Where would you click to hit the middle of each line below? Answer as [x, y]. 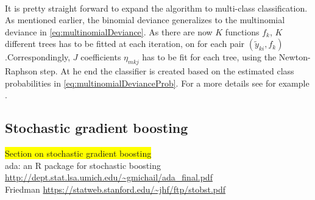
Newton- [295, 57]
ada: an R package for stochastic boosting [83, 165]
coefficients [101, 57]
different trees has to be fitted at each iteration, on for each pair [125, 44]
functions [242, 31]
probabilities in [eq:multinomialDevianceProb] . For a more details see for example [157, 83]
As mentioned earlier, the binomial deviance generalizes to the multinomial [145, 20]
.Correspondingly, [38, 57]
